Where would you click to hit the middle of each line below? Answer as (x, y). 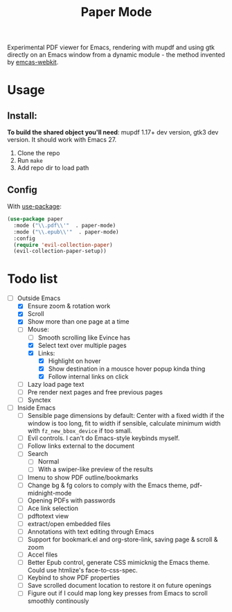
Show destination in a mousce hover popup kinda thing (127, 369)
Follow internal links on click (88, 376)
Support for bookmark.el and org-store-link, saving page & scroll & (123, 539)
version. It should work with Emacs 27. (62, 140)
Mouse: (38, 329)
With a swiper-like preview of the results (96, 469)
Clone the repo (38, 153)
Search (38, 454)
